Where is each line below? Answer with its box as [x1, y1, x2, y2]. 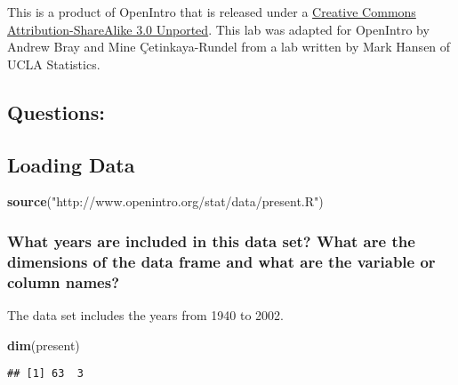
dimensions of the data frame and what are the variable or [7, 250, 436, 272]
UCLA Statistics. [7, 54, 100, 73]
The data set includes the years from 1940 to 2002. [7, 306, 284, 325]
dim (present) [7, 335, 80, 354]
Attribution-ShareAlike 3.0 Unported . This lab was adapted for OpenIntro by [7, 20, 430, 38]
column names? [7, 270, 120, 293]
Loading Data [7, 150, 135, 178]
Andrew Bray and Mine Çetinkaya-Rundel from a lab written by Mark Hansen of [7, 37, 451, 56]
